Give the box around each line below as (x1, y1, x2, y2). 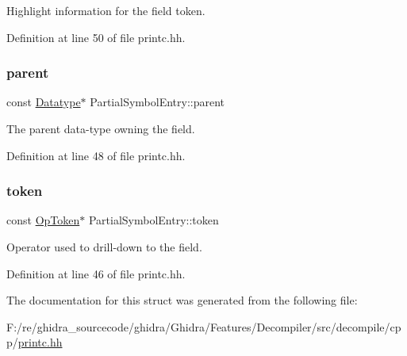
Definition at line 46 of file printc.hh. (6, 265, 186, 281)
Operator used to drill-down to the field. (6, 239, 202, 255)
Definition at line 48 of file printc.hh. (6, 147, 186, 163)
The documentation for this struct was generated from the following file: (6, 292, 358, 308)
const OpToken (6, 212, 80, 228)
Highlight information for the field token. (6, 2, 205, 18)
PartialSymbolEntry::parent (90, 94, 225, 110)
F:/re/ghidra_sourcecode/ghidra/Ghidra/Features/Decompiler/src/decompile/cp (6, 318, 401, 335)
